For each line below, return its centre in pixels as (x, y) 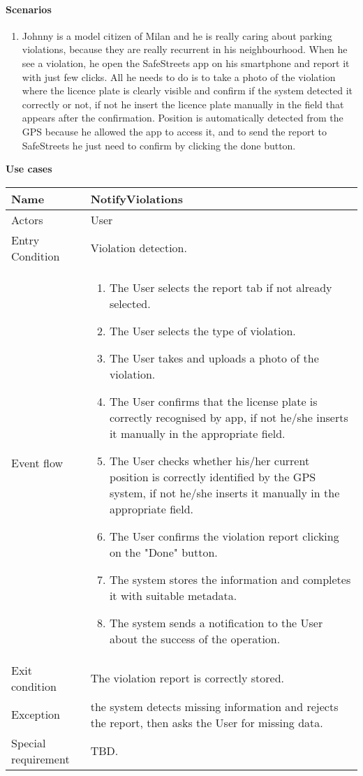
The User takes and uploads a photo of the (214, 358)
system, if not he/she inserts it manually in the (224, 492)
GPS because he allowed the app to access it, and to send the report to (174, 131)
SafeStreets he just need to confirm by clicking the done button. (159, 145)
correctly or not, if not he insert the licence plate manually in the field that (183, 104)
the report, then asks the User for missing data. (207, 722)
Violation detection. (139, 248)
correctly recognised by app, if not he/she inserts (229, 417)
